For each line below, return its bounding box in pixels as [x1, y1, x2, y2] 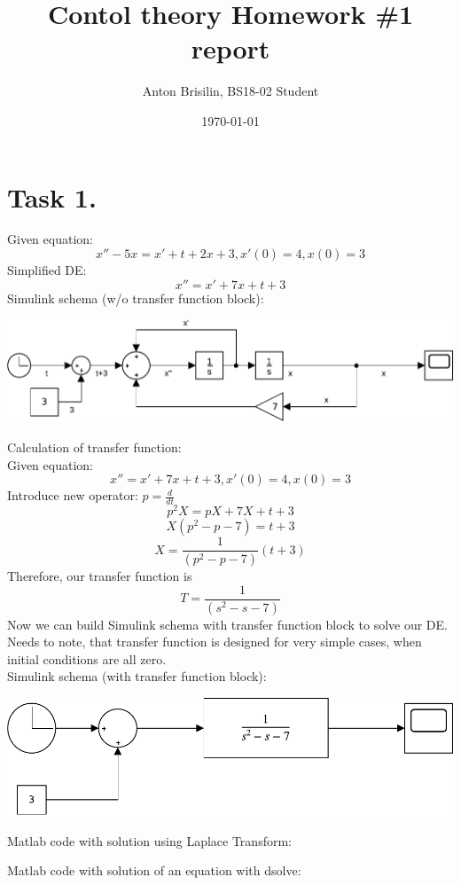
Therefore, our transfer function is [7, 567, 192, 584]
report [191, 30, 270, 67]
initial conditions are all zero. [7, 649, 167, 668]
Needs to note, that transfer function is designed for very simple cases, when [7, 632, 422, 651]
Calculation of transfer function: [7, 438, 182, 456]
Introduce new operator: [7, 486, 138, 505]
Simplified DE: [7, 261, 87, 279]
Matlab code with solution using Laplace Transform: [7, 831, 292, 850]
